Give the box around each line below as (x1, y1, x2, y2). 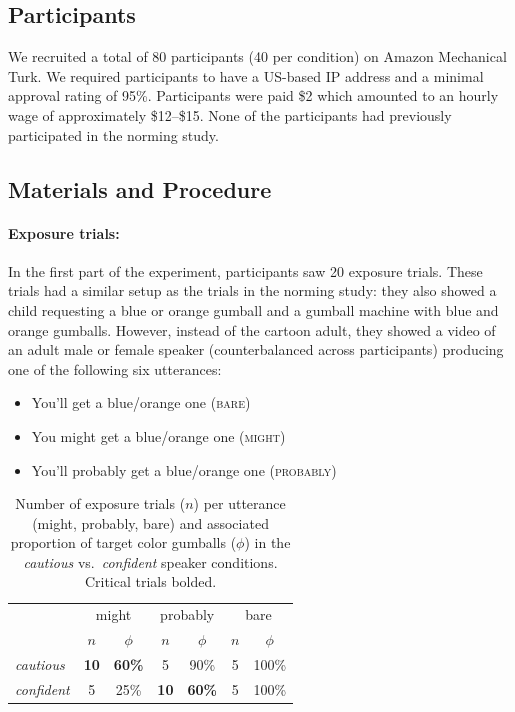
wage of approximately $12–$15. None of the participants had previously (8, 104, 452, 125)
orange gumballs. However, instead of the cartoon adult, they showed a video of (8, 319, 496, 340)
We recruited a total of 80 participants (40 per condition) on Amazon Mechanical (8, 46, 507, 67)
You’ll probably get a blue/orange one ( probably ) (31, 459, 337, 480)
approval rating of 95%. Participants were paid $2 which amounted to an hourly (8, 85, 499, 106)
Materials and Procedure (8, 173, 272, 204)
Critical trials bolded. (84, 571, 217, 592)
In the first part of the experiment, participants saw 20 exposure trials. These (8, 260, 483, 281)
